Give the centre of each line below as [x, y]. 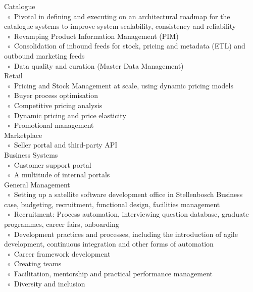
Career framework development [62, 253]
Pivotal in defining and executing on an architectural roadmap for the [122, 16]
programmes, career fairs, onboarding [62, 224]
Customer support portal [53, 164]
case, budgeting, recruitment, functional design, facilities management [112, 204]
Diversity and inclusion [49, 283]
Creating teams [38, 263]
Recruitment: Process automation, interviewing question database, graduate [131, 214]
